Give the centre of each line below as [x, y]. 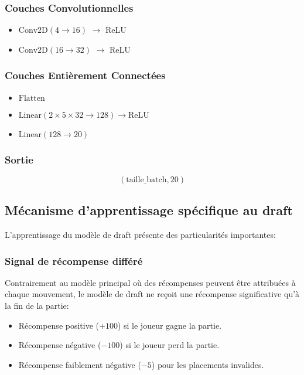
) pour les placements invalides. [208, 364]
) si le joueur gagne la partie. [170, 325]
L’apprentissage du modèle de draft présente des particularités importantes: [140, 235]
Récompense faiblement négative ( [80, 364]
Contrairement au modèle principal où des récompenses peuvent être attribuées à [150, 282]
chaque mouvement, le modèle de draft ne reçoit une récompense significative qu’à [152, 294]
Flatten [32, 98]
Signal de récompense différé [74, 260]
